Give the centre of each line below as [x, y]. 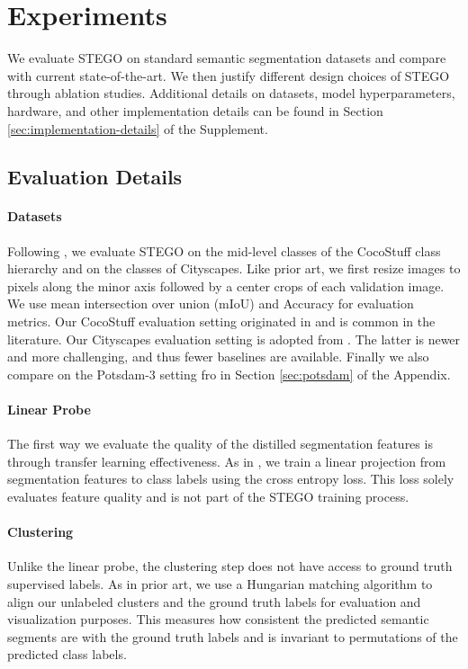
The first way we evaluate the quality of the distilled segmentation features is [220, 444]
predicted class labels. [67, 654]
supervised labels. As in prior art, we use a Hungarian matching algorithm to [220, 583]
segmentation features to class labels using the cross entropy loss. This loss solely [231, 479]
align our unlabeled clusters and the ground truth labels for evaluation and [214, 601]
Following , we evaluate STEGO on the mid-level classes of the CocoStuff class [224, 250]
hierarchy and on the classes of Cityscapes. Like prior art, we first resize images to [234, 268]
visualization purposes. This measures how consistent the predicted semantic [218, 619]
